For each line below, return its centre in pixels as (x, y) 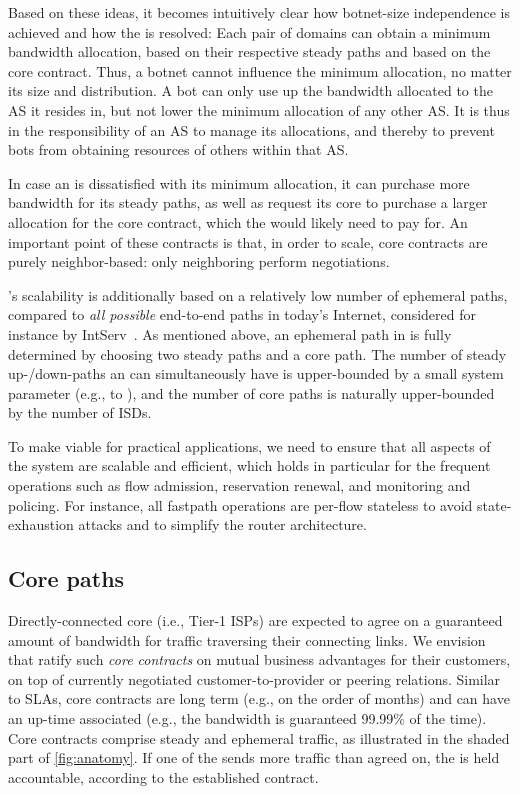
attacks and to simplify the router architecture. (222, 524)
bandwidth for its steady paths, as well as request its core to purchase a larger (248, 202)
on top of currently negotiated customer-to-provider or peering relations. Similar (254, 678)
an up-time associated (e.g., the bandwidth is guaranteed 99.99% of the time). (247, 718)
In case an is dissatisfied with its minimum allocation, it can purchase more (239, 182)
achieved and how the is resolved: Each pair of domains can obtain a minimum (249, 31)
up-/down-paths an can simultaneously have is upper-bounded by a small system (256, 373)
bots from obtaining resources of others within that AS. (178, 149)
